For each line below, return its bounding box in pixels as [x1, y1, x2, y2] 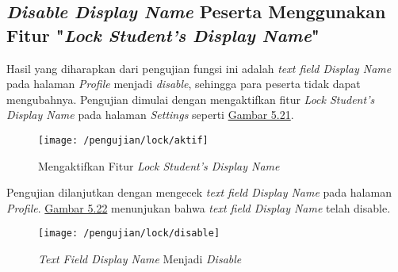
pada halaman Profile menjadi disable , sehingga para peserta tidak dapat [6, 75, 361, 92]
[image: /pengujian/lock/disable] [38, 228, 220, 239]
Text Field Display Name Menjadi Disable [38, 251, 242, 267]
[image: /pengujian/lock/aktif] [38, 134, 209, 146]
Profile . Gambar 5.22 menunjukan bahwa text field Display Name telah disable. [6, 199, 391, 216]
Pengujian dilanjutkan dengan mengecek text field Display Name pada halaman [6, 184, 392, 201]
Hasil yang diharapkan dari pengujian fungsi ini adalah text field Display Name [6, 59, 392, 76]
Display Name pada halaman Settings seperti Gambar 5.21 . [6, 106, 294, 123]
